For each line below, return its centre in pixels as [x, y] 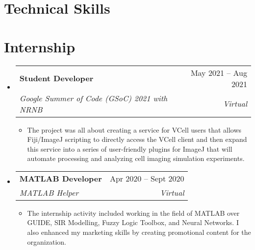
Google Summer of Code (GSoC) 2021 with [93, 98]
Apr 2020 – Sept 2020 [147, 178]
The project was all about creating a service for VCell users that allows [134, 129]
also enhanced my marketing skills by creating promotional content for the [139, 232]
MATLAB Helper [49, 192]
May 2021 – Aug [219, 72]
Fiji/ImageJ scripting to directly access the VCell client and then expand [137, 139]
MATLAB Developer [61, 178]
